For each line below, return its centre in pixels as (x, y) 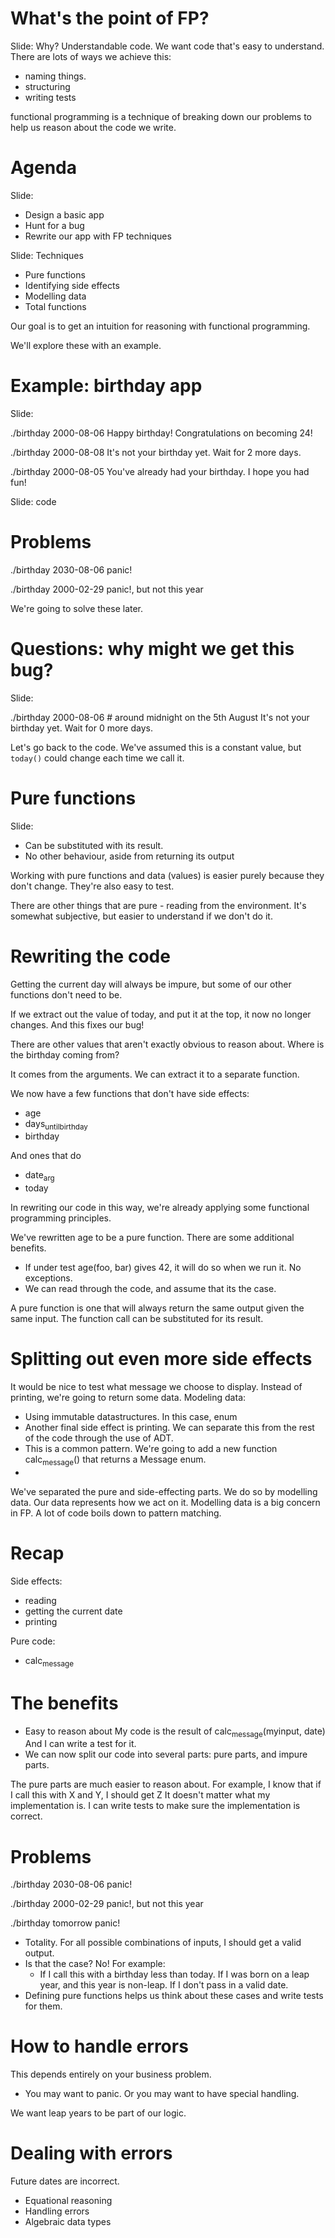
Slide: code (33, 501)
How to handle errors (99, 2046)
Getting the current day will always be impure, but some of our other (151, 984)
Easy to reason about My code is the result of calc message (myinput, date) (175, 1732)
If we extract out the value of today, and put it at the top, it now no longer (161, 1014)
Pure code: (33, 1641)
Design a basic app (64, 214)
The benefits (64, 1703)
